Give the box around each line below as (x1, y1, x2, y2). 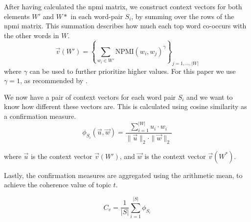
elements (4, 11, 30, 21)
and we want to (186, 91, 233, 102)
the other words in (4, 30, 59, 40)
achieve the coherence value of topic (4, 179, 111, 190)
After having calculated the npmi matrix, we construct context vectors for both (4, 1, 242, 11)
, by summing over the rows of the (131, 11, 234, 21)
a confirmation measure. (4, 111, 76, 121)
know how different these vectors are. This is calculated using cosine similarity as (4, 101, 247, 111)
